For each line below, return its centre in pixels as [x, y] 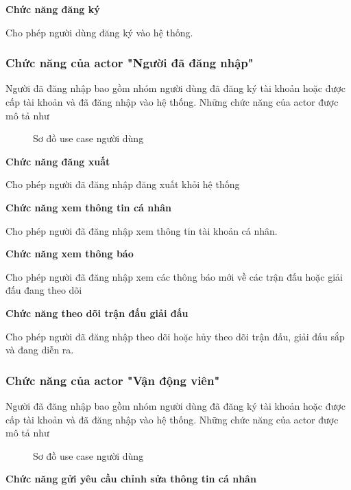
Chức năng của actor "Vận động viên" [113, 380]
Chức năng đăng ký [53, 9]
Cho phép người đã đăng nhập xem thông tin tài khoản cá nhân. [142, 230]
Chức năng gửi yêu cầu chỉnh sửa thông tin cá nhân [131, 479]
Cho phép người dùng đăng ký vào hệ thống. [99, 32]
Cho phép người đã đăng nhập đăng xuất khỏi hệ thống [123, 184]
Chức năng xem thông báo [70, 254]
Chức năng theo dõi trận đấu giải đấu [97, 313]
